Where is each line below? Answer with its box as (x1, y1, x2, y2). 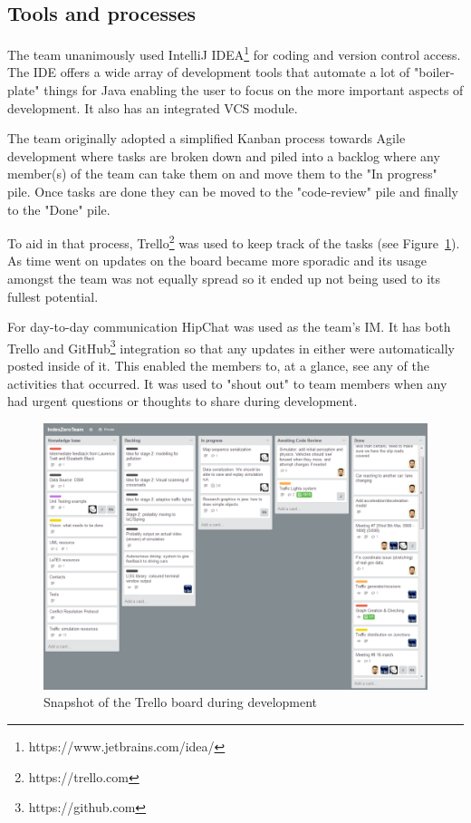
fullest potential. (7, 286, 99, 305)
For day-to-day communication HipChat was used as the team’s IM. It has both (7, 317, 451, 336)
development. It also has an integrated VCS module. (7, 98, 298, 117)
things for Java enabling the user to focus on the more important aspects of (43, 81, 464, 100)
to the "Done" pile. (7, 199, 111, 218)
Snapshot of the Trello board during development (43, 692, 318, 712)
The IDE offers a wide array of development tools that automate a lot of (7, 63, 410, 82)
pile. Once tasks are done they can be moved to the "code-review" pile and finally (7, 182, 458, 201)
